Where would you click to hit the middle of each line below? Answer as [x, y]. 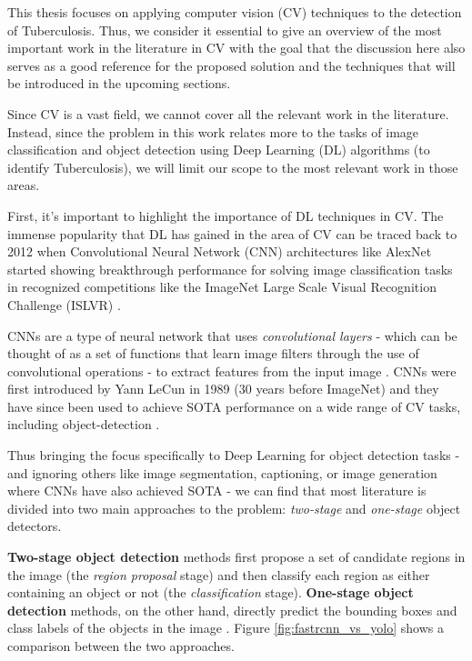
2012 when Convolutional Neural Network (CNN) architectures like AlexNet [220, 251]
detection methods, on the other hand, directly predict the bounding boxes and [232, 610]
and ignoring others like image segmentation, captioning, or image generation [222, 472]
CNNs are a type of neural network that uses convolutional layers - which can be [232, 335]
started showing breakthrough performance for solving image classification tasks [230, 269]
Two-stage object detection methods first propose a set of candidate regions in [236, 557]
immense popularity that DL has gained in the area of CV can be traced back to [232, 233]
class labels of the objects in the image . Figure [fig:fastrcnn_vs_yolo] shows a [226, 628]
